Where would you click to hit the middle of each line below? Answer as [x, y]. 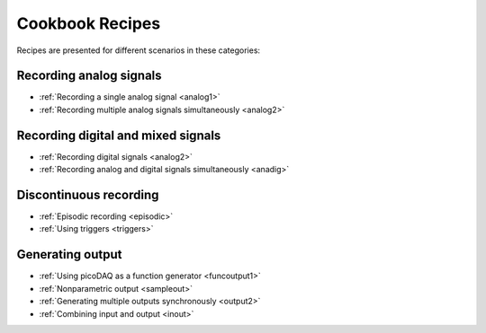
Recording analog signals [89, 76]
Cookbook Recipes [89, 23]
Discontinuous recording [88, 194]
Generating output [69, 254]
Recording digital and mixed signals [119, 135]
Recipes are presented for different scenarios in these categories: [139, 50]
